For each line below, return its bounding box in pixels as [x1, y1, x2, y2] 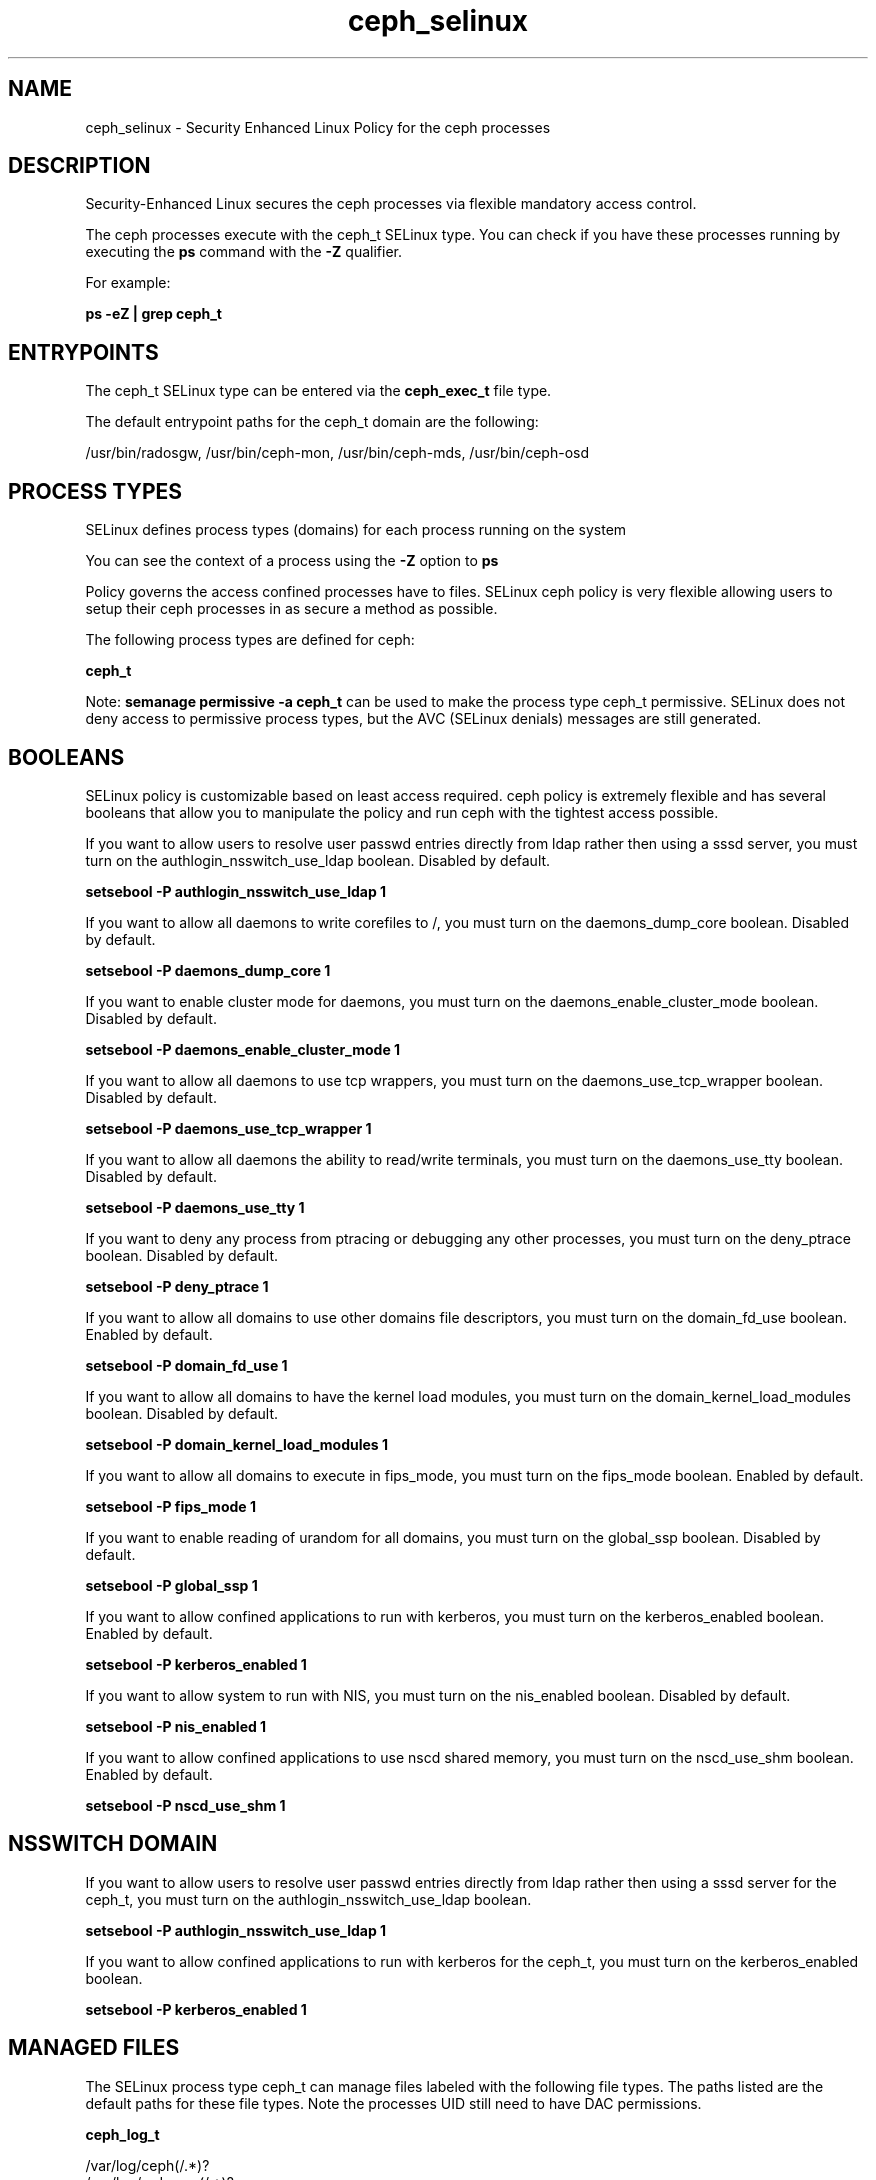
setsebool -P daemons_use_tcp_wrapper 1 [85, 1119, 372, 1137]
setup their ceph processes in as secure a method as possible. [85, 600, 498, 618]
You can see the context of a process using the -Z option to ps [85, 552, 499, 570]
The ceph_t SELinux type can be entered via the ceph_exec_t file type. [85, 382, 552, 400]
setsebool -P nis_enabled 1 [85, 1717, 267, 1735]
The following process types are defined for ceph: [85, 631, 415, 649]
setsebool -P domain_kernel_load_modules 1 [85, 1435, 389, 1453]
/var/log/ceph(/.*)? [85, 2156, 210, 2174]
